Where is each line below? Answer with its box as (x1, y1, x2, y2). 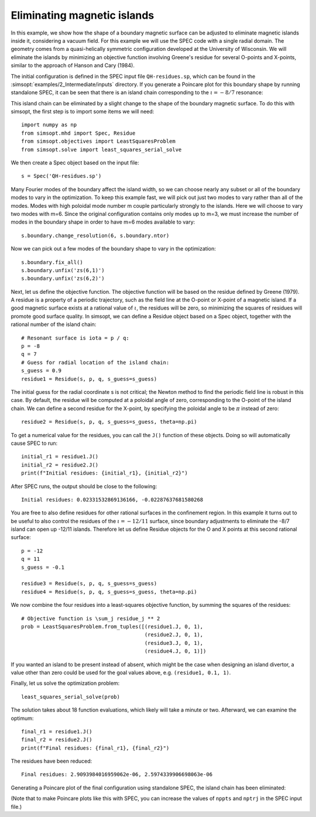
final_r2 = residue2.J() (21, 736, 92, 743)
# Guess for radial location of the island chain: (21, 359, 170, 366)
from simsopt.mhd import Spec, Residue (21, 129, 136, 136)
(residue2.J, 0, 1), (144, 631, 204, 638)
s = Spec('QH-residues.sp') (21, 173, 102, 180)
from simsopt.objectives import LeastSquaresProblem (21, 138, 176, 145)
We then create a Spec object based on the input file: (11, 159, 140, 166)
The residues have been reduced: (11, 758, 92, 765)
